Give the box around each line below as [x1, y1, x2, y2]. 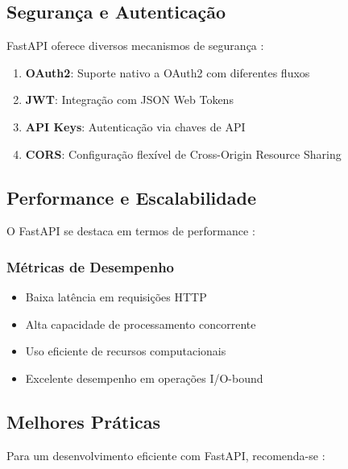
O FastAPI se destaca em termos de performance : [6, 222, 255, 239]
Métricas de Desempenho [6, 256, 174, 276]
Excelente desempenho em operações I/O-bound [25, 369, 263, 386]
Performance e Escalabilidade [6, 185, 256, 210]
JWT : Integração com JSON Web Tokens [25, 91, 234, 108]
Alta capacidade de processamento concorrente [25, 315, 256, 332]
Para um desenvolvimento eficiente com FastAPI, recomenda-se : [6, 446, 325, 463]
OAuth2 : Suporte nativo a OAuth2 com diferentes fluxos [25, 64, 310, 81]
